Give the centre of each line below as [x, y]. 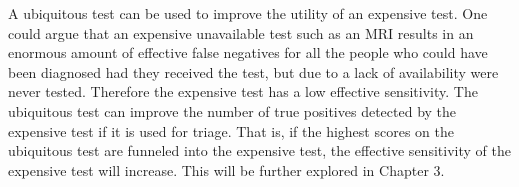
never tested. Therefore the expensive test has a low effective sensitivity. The [243, 91]
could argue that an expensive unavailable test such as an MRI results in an [241, 32]
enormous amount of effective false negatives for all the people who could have [248, 52]
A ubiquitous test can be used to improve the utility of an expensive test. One [248, 13]
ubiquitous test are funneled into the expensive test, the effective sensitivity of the [259, 150]
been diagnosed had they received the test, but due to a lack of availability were [253, 71]
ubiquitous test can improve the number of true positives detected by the [232, 110]
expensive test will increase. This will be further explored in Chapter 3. [226, 169]
